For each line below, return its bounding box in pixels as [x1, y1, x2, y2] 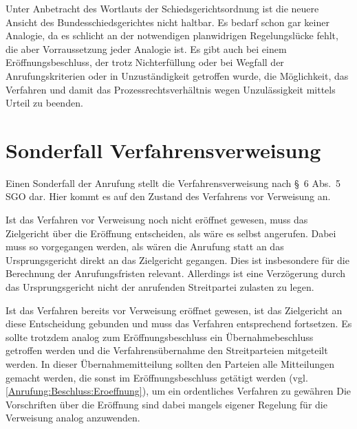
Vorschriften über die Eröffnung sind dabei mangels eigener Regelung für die [6, 397, 327, 411]
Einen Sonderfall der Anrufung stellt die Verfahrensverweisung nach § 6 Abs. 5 [6, 175, 341, 190]
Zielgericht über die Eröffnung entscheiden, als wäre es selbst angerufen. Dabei [6, 225, 336, 240]
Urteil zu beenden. [6, 96, 83, 110]
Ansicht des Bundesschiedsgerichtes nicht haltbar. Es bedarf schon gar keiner [6, 14, 329, 29]
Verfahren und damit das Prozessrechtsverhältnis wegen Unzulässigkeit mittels [6, 82, 336, 96]
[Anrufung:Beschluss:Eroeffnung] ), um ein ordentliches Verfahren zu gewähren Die [6, 384, 351, 398]
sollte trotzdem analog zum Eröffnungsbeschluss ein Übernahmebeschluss [6, 329, 314, 344]
